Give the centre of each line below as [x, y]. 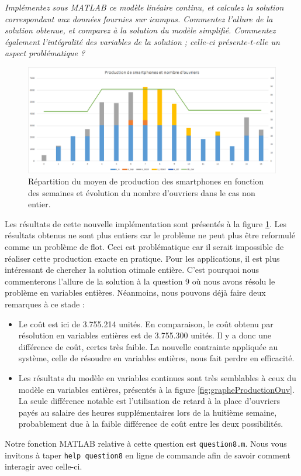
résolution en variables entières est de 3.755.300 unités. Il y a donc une [145, 335]
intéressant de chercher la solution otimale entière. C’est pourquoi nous [132, 270]
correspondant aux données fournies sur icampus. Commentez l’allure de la [139, 18]
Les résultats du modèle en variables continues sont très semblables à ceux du [157, 378]
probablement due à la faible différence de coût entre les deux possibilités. [151, 424]
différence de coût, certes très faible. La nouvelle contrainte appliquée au [148, 346]
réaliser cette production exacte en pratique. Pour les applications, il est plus [142, 258]
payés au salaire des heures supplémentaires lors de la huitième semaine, [148, 412]
